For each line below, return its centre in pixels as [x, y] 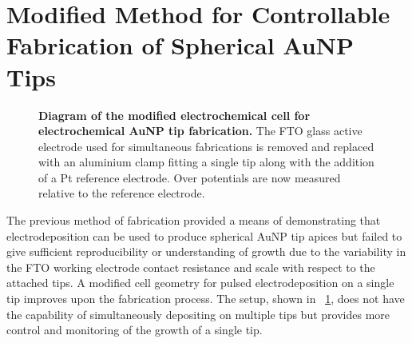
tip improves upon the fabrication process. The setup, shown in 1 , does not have [206, 299]
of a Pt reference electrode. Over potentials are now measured [190, 177]
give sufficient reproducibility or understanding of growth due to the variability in [206, 251]
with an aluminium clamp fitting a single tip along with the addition [206, 162]
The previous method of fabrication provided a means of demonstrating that [194, 220]
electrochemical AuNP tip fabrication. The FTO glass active [200, 131]
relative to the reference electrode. [122, 193]
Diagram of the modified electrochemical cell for [174, 115]
